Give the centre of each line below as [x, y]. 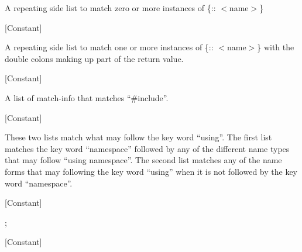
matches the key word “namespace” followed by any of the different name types [147, 148]
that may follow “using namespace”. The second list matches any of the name [143, 160]
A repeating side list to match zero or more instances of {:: [110, 8]
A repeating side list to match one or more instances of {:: [109, 47]
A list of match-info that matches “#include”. [87, 97]
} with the [276, 47]
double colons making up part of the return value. [94, 58]
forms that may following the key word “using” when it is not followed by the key [151, 171]
